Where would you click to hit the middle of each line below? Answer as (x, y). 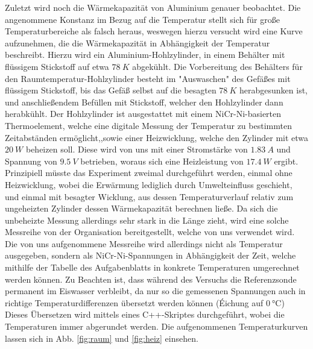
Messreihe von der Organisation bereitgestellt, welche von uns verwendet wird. (150, 232)
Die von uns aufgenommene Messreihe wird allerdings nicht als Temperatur (144, 243)
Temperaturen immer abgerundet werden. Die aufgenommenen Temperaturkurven (156, 326)
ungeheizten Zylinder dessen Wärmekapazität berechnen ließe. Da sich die (141, 208)
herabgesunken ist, (273, 90)
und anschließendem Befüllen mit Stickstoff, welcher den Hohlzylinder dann (144, 102)
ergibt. (286, 161)
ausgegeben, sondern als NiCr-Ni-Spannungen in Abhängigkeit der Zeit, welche (150, 255)
